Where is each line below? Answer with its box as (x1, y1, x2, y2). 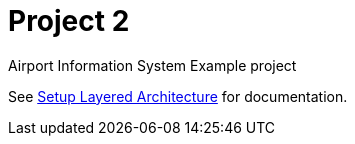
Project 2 (8, 4, 130, 38)
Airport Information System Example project (8, 56, 297, 74)
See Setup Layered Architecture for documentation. (8, 87, 348, 105)
